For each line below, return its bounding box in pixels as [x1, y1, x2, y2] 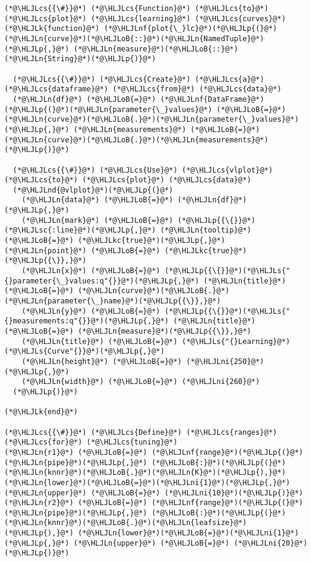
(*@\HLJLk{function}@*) [4, 24, 100, 33]
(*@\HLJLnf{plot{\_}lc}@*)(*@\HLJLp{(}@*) [103, 24, 278, 33]
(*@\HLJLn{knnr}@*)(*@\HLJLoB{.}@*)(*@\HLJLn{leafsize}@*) [4, 518, 247, 527]
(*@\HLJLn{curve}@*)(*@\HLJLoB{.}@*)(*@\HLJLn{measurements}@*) [4, 135, 269, 144]
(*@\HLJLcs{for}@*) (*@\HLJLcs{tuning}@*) [4, 438, 178, 447]
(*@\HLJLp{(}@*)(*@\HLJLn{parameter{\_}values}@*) [4, 105, 212, 114]
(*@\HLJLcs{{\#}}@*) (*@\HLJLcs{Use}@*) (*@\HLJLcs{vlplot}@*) [13, 165, 273, 174]
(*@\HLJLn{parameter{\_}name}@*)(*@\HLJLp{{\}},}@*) [4, 297, 221, 306]
